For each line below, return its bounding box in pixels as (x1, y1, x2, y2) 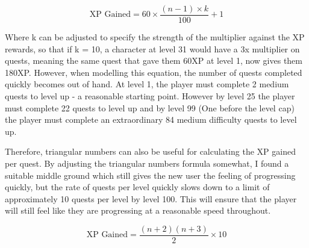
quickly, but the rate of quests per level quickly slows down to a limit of (5, 181, 270, 193)
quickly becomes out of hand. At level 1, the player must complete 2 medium (5, 78, 289, 90)
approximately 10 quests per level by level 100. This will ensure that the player (5, 192, 297, 205)
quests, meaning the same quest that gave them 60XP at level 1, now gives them (5, 54, 302, 67)
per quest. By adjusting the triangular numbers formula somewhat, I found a (5, 157, 289, 169)
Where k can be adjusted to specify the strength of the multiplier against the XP (5, 31, 305, 43)
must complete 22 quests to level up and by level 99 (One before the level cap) (5, 101, 295, 114)
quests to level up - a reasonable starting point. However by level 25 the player (5, 90, 295, 102)
